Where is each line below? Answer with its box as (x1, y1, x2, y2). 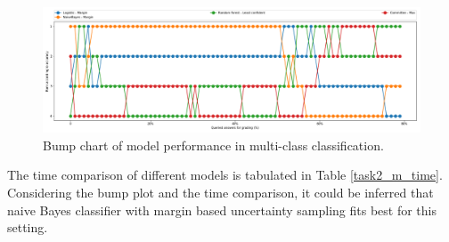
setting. (7, 218, 48, 237)
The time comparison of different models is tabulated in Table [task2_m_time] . (7, 165, 443, 184)
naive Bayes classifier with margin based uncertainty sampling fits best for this (7, 200, 437, 219)
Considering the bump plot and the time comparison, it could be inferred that (7, 182, 434, 201)
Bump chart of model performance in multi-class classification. (43, 135, 384, 154)
